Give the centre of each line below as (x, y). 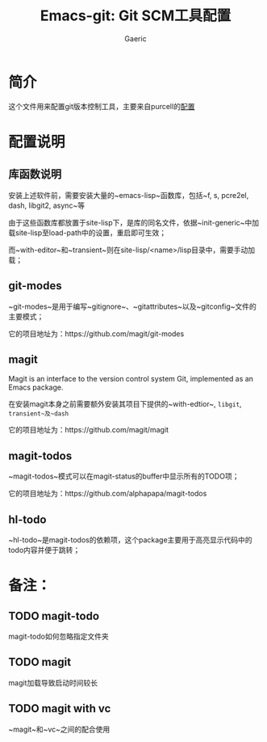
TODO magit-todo (54, 616)
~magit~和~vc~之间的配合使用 (59, 729)
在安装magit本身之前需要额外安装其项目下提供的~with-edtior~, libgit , (125, 404)
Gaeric (136, 38)
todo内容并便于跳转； (44, 550)
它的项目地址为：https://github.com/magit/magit (89, 430)
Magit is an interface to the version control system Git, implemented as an (131, 379)
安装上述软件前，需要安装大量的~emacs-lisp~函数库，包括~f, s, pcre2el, (129, 195)
